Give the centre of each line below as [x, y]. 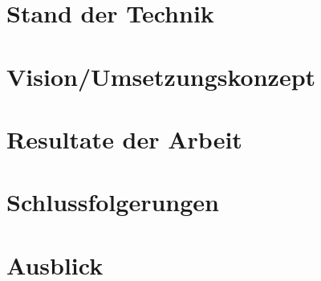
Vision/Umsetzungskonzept [161, 76]
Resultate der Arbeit [124, 138]
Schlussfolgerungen [113, 202]
